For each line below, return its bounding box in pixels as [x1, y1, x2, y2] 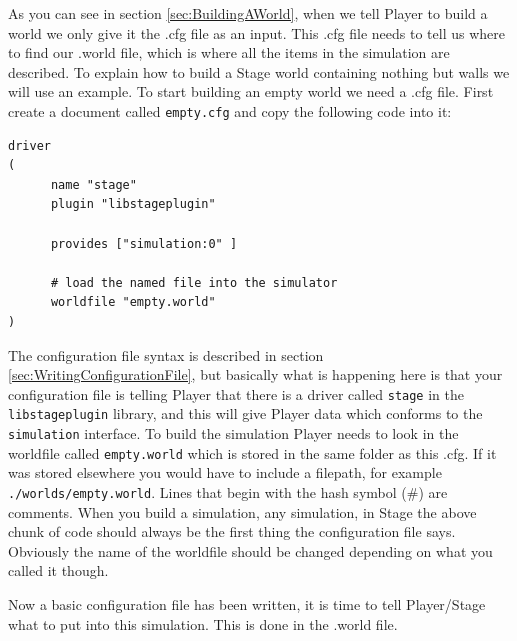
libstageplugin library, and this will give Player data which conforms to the [8, 403, 483, 424]
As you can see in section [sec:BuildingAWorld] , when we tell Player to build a [8, 3, 488, 23]
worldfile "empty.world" [50, 295, 216, 310]
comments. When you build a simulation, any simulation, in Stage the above [8, 501, 477, 522]
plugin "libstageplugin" [50, 197, 216, 212]
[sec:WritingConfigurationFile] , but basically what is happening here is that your [8, 364, 503, 385]
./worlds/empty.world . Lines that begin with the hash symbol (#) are [8, 481, 448, 502]
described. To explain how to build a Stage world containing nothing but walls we [8, 61, 510, 82]
